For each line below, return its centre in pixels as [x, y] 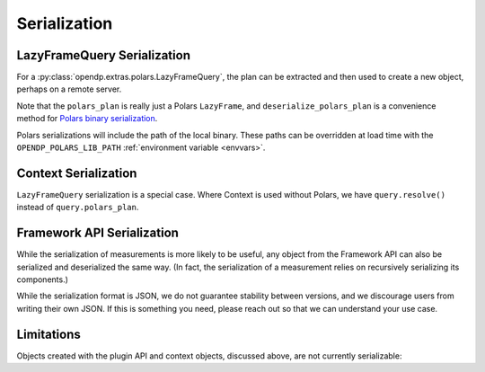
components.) [43, 279]
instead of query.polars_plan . [78, 208]
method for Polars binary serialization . [87, 119]
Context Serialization [77, 173]
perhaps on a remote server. [69, 89]
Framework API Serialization [98, 233]
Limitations [48, 334]
